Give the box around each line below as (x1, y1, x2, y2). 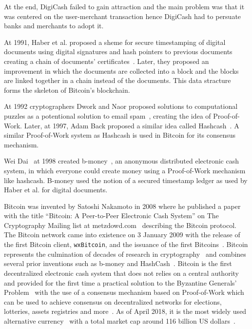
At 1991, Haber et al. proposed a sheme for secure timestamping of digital (4, 37, 226, 47)
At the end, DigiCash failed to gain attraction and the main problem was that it (4, 1, 245, 11)
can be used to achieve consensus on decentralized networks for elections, (4, 296, 222, 307)
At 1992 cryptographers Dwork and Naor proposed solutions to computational (4, 101, 238, 111)
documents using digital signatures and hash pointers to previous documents (4, 46, 233, 57)
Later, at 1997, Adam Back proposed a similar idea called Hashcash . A (24, 120, 239, 130)
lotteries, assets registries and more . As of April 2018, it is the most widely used (4, 306, 247, 316)
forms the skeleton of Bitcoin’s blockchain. (4, 84, 130, 95)
